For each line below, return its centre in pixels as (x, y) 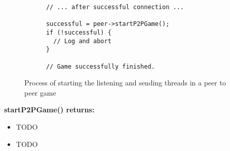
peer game (40, 92)
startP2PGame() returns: (49, 110)
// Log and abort (82, 41)
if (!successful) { (79, 32)
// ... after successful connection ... (115, 7)
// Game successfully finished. (100, 66)
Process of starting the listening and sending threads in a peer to (125, 83)
